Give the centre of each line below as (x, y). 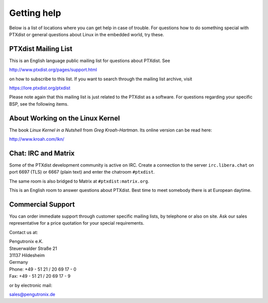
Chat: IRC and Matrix (42, 153)
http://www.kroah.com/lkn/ (37, 139)
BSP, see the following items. (39, 104)
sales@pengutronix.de (32, 294)
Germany (19, 262)
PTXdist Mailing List (41, 49)
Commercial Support (42, 204)
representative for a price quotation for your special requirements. (77, 223)
